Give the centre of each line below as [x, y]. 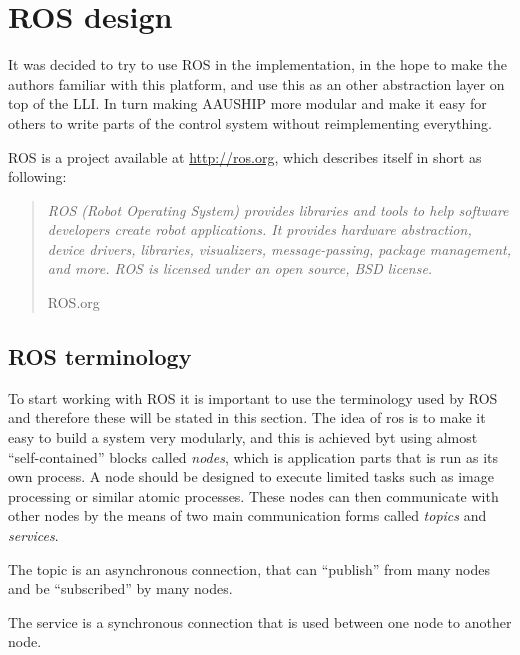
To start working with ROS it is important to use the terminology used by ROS [253, 397]
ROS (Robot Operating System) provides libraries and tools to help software [278, 209]
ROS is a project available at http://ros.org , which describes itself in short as [245, 156]
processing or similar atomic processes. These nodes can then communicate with [253, 495]
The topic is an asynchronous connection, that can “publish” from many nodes [249, 568]
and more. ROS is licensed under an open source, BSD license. [240, 268]
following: [37, 176]
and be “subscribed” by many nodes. [120, 588]
